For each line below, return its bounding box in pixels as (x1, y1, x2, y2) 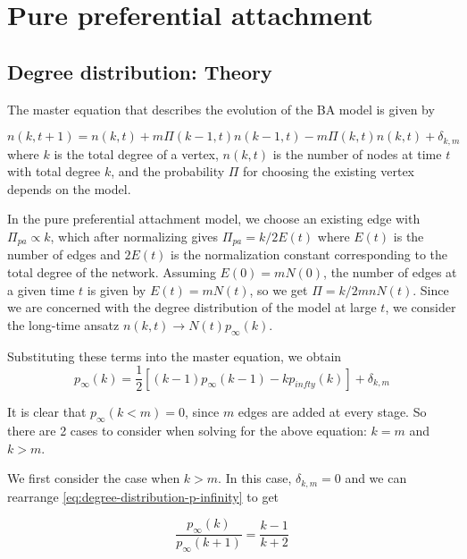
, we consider (385, 298, 456, 317)
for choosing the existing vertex (243, 162, 414, 181)
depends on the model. (7, 179, 131, 198)
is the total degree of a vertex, (54, 144, 219, 163)
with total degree (7, 162, 101, 181)
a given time (7, 280, 75, 299)
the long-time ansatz (7, 315, 120, 334)
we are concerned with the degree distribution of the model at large (7, 298, 377, 317)
